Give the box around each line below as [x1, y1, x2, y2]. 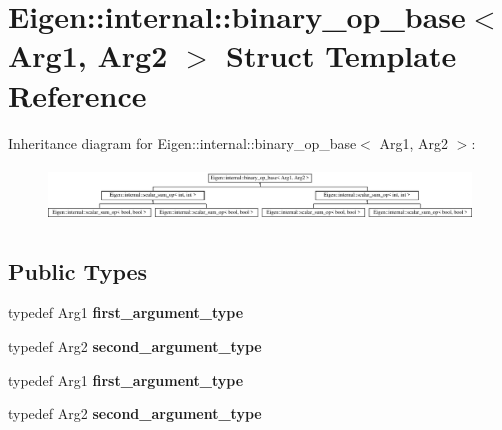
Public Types [8, 255, 148, 286]
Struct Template [226, 35, 457, 76]
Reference [8, 74, 147, 115]
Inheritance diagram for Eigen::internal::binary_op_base [8, 132, 357, 153]
